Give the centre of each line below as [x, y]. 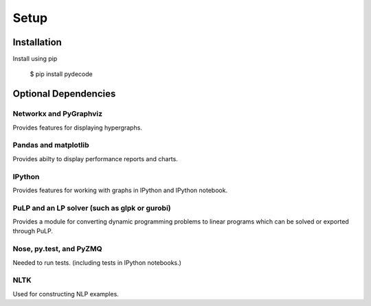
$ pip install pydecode [61, 74]
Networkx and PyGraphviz [58, 114]
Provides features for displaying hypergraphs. [77, 128]
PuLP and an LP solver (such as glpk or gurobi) [92, 208]
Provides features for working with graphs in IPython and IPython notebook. [120, 190]
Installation [37, 42]
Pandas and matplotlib [51, 145]
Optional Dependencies [64, 94]
